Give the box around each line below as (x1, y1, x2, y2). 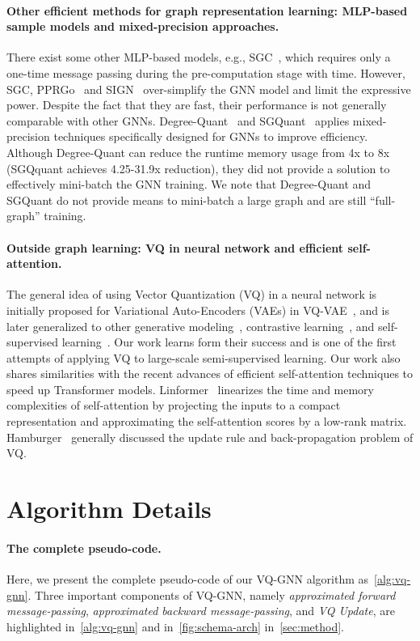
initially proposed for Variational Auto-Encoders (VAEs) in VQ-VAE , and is (6, 301, 390, 318)
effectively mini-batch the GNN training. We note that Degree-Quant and (6, 176, 372, 193)
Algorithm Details (6, 492, 212, 525)
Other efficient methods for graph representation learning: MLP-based (6, 2, 408, 19)
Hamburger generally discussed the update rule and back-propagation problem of (6, 428, 414, 445)
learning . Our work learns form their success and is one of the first (61, 333, 397, 350)
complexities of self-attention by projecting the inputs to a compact (6, 397, 341, 414)
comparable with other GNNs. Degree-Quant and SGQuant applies (6, 112, 350, 129)
